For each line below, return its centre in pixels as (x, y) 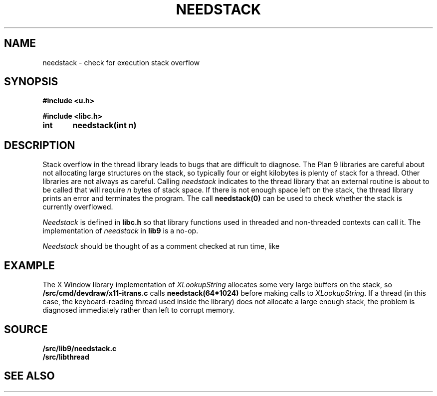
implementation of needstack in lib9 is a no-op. (120, 231)
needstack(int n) (105, 125)
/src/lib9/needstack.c (80, 348)
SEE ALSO (29, 376)
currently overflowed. (78, 207)
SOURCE (26, 329)
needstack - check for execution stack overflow (121, 62)
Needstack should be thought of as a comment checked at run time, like (161, 246)
